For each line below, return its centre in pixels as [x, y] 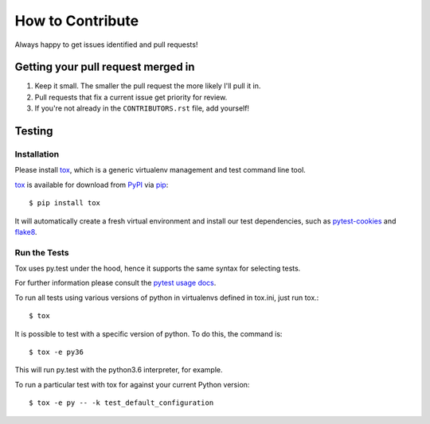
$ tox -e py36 [56, 352]
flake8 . [26, 231]
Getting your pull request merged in [105, 67]
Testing [34, 131]
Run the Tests [42, 252]
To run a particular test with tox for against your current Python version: [132, 384]
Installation [37, 154]
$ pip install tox [65, 203]
